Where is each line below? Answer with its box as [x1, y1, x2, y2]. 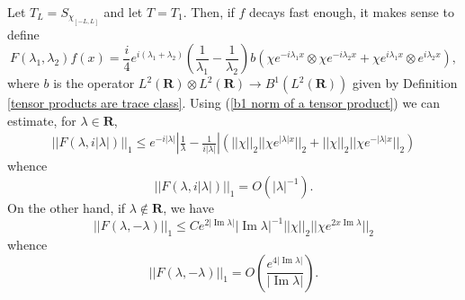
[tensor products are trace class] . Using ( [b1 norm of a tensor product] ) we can [7, 93, 441, 112]
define [7, 24, 40, 43]
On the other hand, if [7, 199, 126, 217]
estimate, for [7, 110, 76, 129]
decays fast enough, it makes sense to [249, 3, 454, 21]
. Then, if [183, 3, 235, 21]
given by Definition [352, 74, 458, 93]
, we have [163, 199, 214, 217]
